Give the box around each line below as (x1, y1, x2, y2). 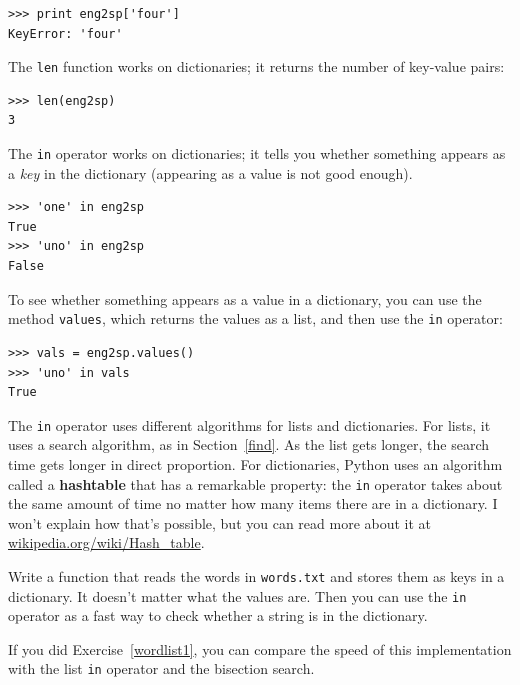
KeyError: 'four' (8, 26, 123, 41)
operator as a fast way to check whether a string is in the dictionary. (8, 605, 428, 626)
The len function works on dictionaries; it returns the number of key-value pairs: (8, 56, 505, 77)
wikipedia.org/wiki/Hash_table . (8, 532, 205, 553)
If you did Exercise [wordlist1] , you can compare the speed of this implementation (8, 638, 512, 659)
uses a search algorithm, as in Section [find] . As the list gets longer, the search (8, 434, 490, 455)
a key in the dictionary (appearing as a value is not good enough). (8, 162, 413, 183)
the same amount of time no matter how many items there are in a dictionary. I (8, 493, 498, 514)
